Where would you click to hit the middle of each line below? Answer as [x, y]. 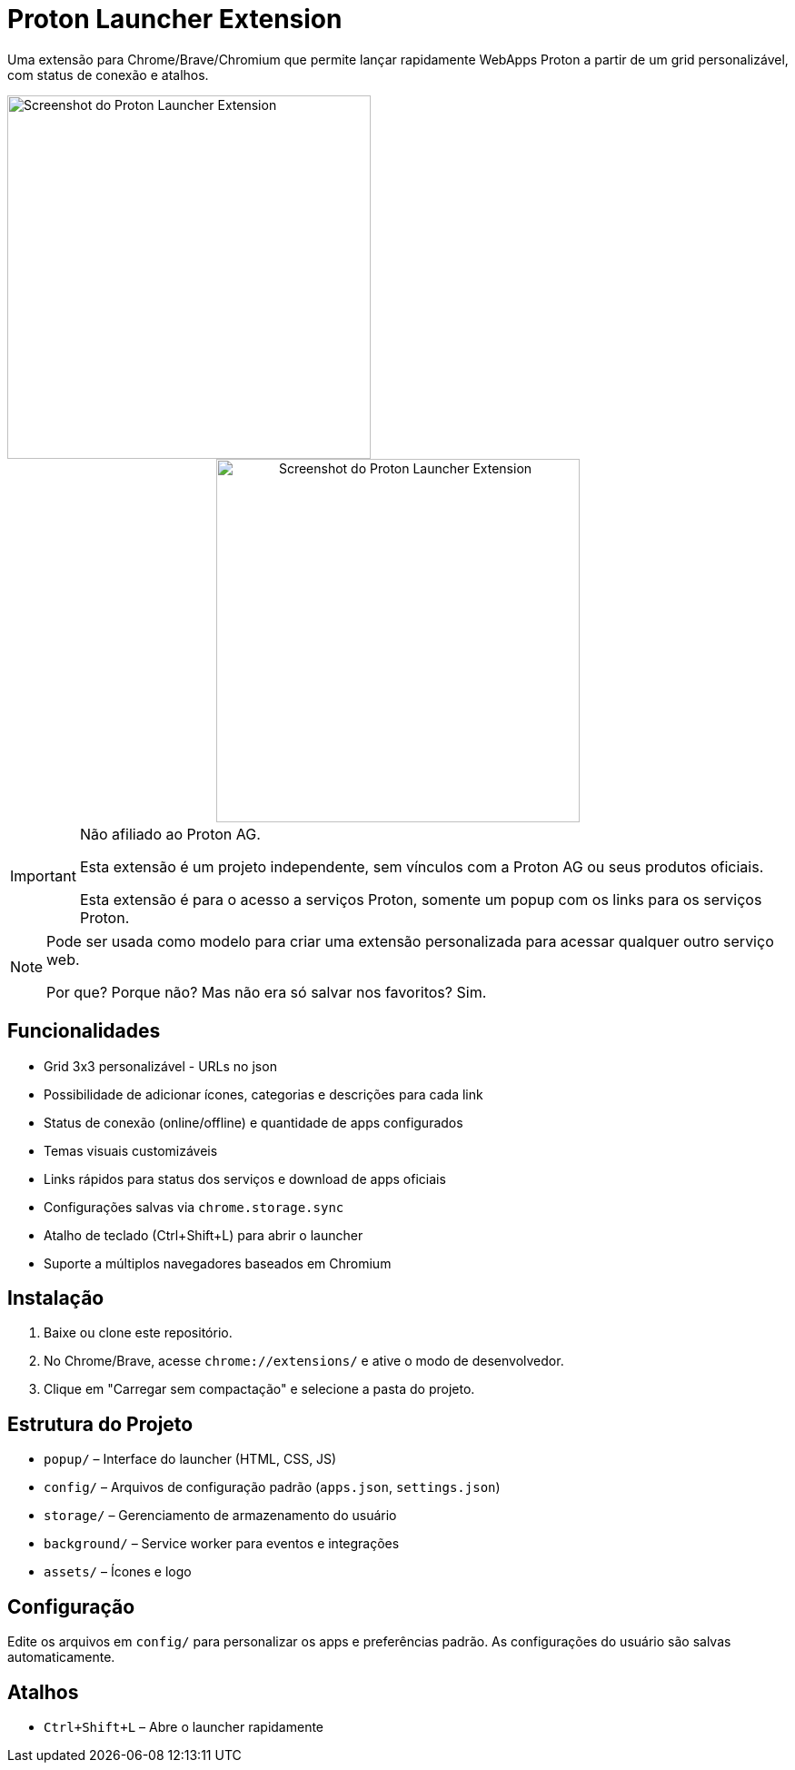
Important [43, 875]
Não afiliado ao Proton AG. [170, 834]
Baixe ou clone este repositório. [138, 1333]
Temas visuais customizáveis [131, 1150]
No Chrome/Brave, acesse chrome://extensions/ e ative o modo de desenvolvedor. [304, 1361]
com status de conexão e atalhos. [108, 75]
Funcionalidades [84, 1031]
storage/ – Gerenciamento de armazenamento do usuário [220, 1516]
